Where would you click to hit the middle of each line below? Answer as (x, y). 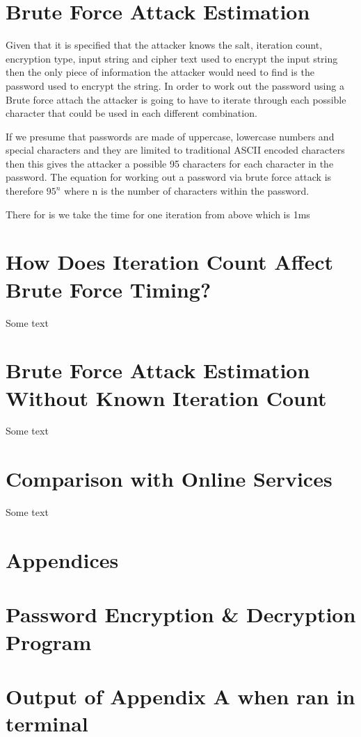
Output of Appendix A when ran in (180, 696)
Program (49, 641)
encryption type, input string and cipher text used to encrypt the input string (172, 58)
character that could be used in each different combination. (131, 113)
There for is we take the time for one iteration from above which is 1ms (158, 214)
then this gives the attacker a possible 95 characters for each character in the (170, 163)
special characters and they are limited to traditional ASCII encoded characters (175, 150)
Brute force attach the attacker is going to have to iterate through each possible (176, 99)
